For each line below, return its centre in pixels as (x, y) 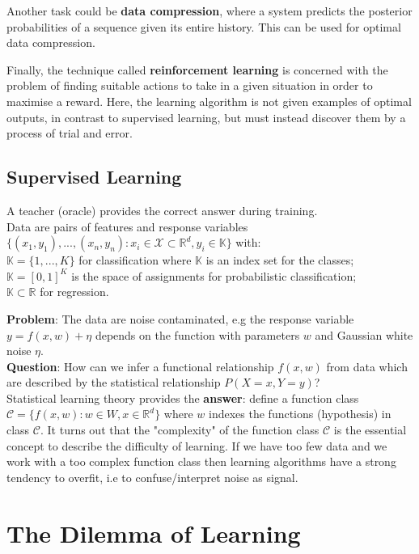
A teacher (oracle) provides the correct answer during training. (162, 210)
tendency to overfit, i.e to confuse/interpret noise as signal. (152, 477)
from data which (367, 366)
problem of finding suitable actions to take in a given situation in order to (190, 85)
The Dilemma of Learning (154, 533)
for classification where (135, 260)
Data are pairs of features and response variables (127, 226)
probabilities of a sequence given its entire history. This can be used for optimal (204, 26)
